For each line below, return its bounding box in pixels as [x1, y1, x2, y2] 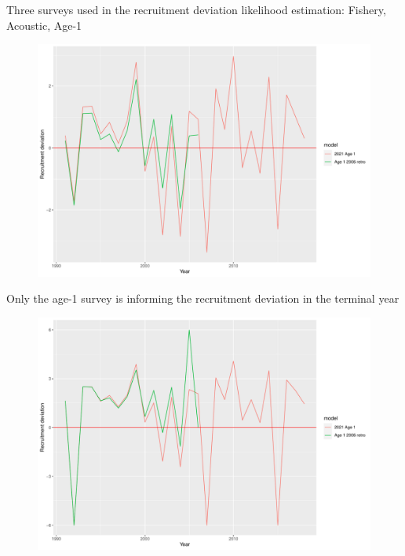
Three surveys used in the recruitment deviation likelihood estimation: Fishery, [6, 2, 386, 17]
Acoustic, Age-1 [6, 16, 82, 33]
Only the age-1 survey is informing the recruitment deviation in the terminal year [6, 290, 400, 307]
